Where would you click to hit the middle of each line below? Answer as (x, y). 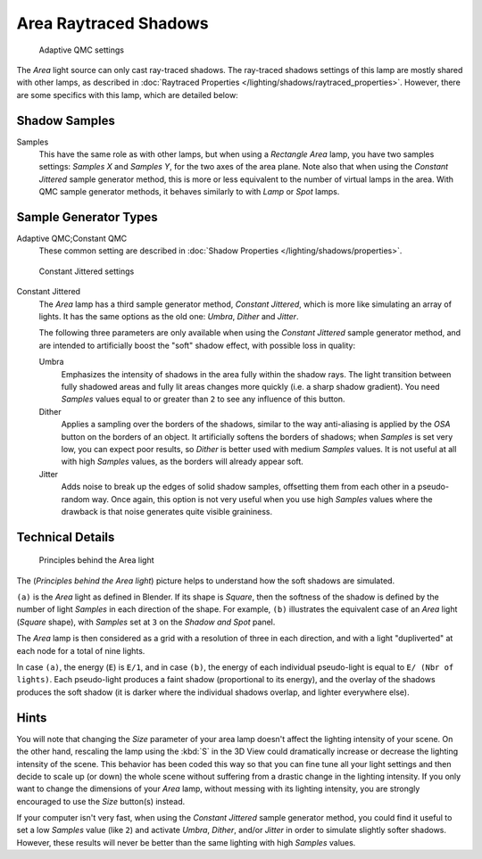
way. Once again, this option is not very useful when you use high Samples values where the (262, 499)
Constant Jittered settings (87, 271)
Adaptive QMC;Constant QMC (72, 239)
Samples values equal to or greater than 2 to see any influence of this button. (203, 399)
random (75, 499)
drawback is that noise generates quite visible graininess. (166, 511)
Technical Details (66, 537)
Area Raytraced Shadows (112, 23)
